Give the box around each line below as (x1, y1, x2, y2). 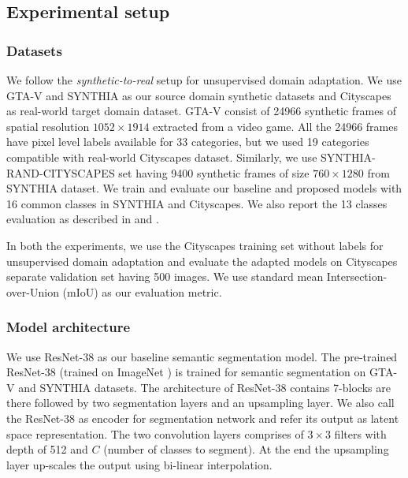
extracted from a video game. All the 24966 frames (153, 118, 398, 134)
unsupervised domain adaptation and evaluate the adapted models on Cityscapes (6, 252, 398, 269)
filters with (334, 425, 387, 442)
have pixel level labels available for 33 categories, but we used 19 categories (6, 133, 369, 150)
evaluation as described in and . (6, 211, 159, 227)
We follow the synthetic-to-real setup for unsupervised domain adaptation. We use (6, 72, 402, 88)
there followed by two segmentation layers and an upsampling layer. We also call (6, 394, 395, 411)
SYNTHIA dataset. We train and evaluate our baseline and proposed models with (6, 180, 402, 196)
